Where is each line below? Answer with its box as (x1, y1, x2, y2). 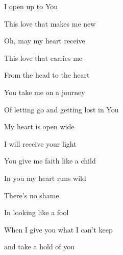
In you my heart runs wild (4, 172, 86, 183)
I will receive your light (4, 138, 77, 149)
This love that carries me (4, 52, 83, 63)
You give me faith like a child (4, 155, 96, 166)
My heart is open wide (4, 121, 75, 132)
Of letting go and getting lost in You (4, 104, 119, 114)
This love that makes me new (4, 18, 96, 29)
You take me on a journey (4, 86, 85, 97)
